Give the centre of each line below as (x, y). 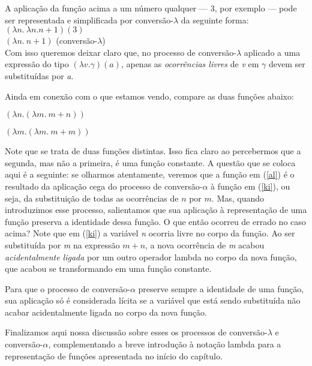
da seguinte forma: (215, 19)
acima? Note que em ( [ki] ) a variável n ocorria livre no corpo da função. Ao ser (150, 233)
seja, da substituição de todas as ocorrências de (92, 198)
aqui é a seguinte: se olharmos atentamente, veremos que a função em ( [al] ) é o (150, 174)
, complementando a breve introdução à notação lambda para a (165, 344)
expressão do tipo (37, 64)
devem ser (287, 64)
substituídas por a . (39, 75)
